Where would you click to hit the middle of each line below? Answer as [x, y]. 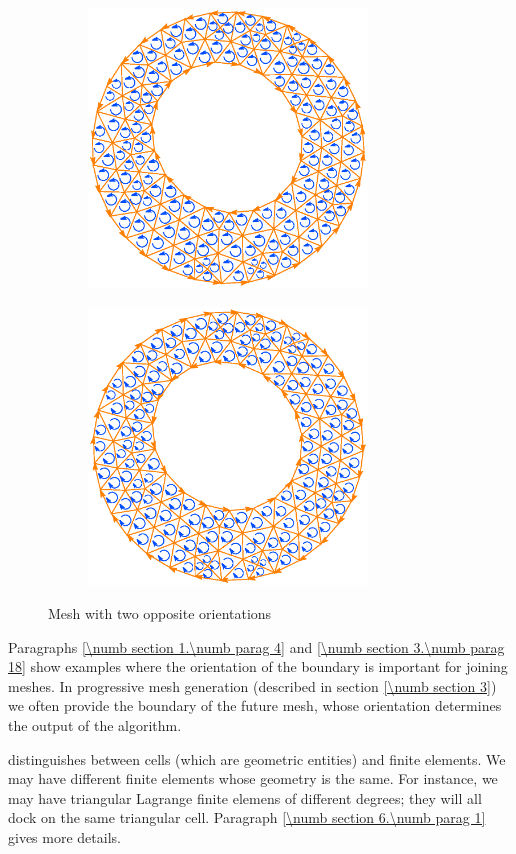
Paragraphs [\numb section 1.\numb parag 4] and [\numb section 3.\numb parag [256, 646]
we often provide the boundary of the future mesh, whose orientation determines [255, 705]
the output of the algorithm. [95, 724]
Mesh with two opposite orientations [160, 612]
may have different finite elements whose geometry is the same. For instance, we [253, 778]
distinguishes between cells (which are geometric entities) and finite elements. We [257, 758]
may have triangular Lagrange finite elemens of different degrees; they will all [245, 797]
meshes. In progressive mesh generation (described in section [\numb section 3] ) [252, 685]
